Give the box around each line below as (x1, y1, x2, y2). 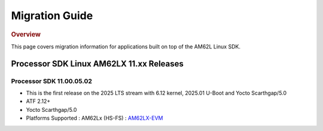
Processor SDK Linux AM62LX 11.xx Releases (11, 59, 184, 69)
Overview (11, 30, 41, 38)
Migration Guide (11, 9, 93, 22)
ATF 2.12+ (26, 98, 51, 105)
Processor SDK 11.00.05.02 (11, 77, 93, 85)
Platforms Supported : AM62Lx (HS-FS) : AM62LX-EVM (26, 114, 163, 122)
